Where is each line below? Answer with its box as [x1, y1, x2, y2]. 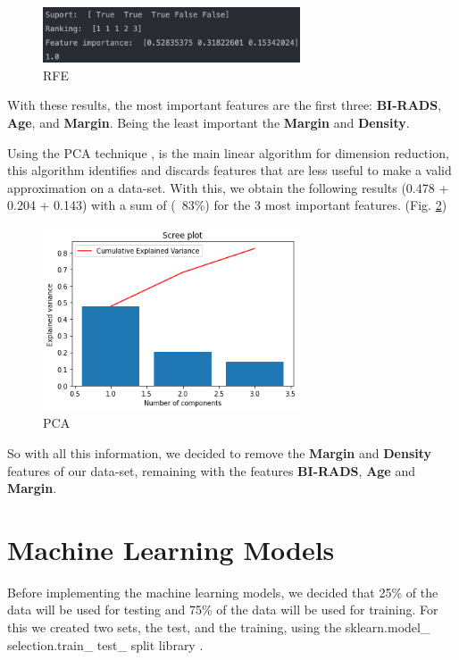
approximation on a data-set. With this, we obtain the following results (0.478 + [7, 178, 449, 196]
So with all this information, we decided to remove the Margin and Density [7, 443, 432, 462]
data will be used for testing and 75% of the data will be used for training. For [7, 600, 438, 619]
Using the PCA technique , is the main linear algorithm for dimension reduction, [7, 143, 449, 162]
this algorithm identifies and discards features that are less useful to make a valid [7, 161, 452, 180]
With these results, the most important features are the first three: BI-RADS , [7, 96, 442, 114]
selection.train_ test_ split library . [7, 635, 204, 654]
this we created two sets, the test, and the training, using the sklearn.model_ [7, 618, 430, 637]
